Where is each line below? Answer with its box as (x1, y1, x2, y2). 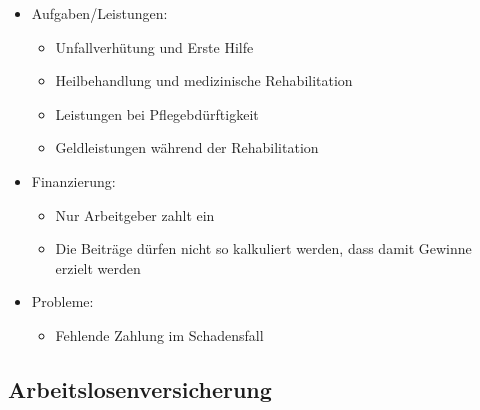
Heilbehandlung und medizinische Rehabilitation (55, 70, 353, 91)
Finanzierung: (31, 170, 116, 191)
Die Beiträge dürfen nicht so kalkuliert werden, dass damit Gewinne (55, 238, 472, 259)
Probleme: (31, 291, 94, 312)
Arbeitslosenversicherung (8, 373, 272, 404)
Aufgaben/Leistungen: (31, 3, 168, 23)
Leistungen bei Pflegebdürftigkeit (55, 103, 259, 124)
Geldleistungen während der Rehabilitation (55, 137, 319, 158)
